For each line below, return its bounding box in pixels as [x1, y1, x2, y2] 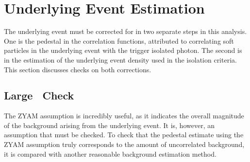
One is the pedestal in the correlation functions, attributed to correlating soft [4, 35, 234, 46]
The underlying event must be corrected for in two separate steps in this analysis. [4, 26, 247, 36]
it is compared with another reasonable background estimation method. [4, 148, 217, 159]
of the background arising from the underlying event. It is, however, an [4, 120, 215, 130]
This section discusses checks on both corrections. [4, 64, 151, 74]
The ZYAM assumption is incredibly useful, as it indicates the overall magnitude [4, 111, 244, 121]
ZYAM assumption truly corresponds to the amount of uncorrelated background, [4, 139, 245, 149]
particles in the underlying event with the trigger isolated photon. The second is [4, 45, 242, 55]
